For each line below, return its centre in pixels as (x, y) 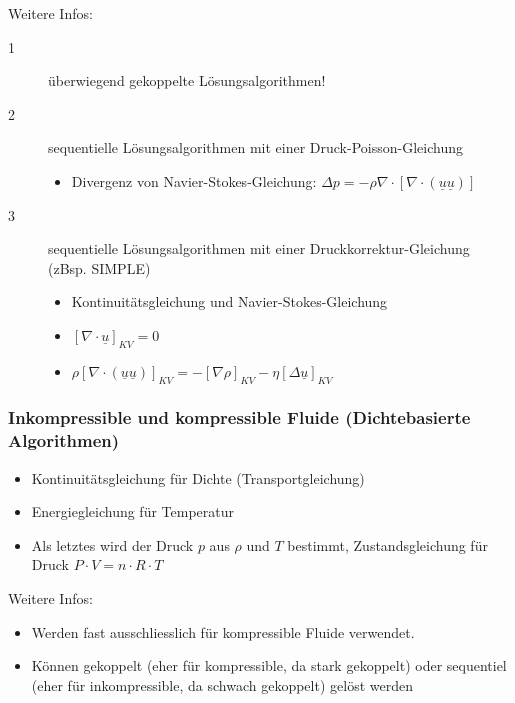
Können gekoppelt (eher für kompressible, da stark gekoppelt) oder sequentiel (269, 665)
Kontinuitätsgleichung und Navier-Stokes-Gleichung (229, 301)
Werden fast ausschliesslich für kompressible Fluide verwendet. (223, 631)
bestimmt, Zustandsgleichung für (387, 544)
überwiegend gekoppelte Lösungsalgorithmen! (187, 80)
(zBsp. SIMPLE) (99, 267)
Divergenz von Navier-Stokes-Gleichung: (194, 180)
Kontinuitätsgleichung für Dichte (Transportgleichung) (198, 477)
